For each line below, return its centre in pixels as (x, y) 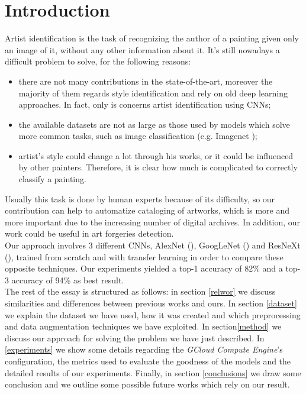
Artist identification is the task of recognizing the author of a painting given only (152, 38)
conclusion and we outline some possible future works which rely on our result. (147, 384)
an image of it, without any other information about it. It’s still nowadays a (142, 49)
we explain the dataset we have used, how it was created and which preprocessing (153, 314)
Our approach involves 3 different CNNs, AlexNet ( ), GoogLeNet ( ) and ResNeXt (153, 245)
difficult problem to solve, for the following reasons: (98, 61)
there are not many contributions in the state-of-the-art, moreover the (146, 81)
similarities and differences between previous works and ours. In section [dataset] (151, 303)
